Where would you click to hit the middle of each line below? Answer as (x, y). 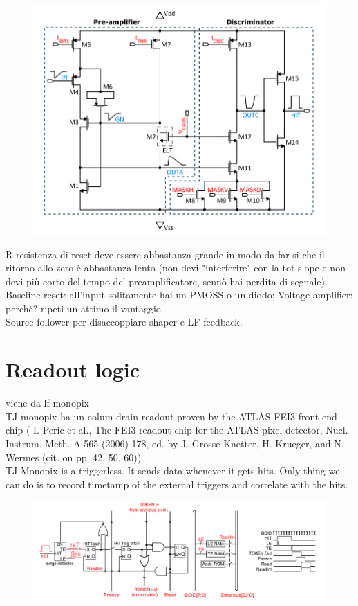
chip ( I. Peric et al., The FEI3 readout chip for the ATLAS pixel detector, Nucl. (177, 430)
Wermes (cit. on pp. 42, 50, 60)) (74, 457)
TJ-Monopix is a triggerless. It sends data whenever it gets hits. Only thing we (173, 471)
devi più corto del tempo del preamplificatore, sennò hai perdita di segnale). (167, 281)
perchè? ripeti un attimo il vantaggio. (85, 308)
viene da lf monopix (47, 403)
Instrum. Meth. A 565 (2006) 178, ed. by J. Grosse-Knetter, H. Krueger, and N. (175, 443)
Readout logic (73, 369)
